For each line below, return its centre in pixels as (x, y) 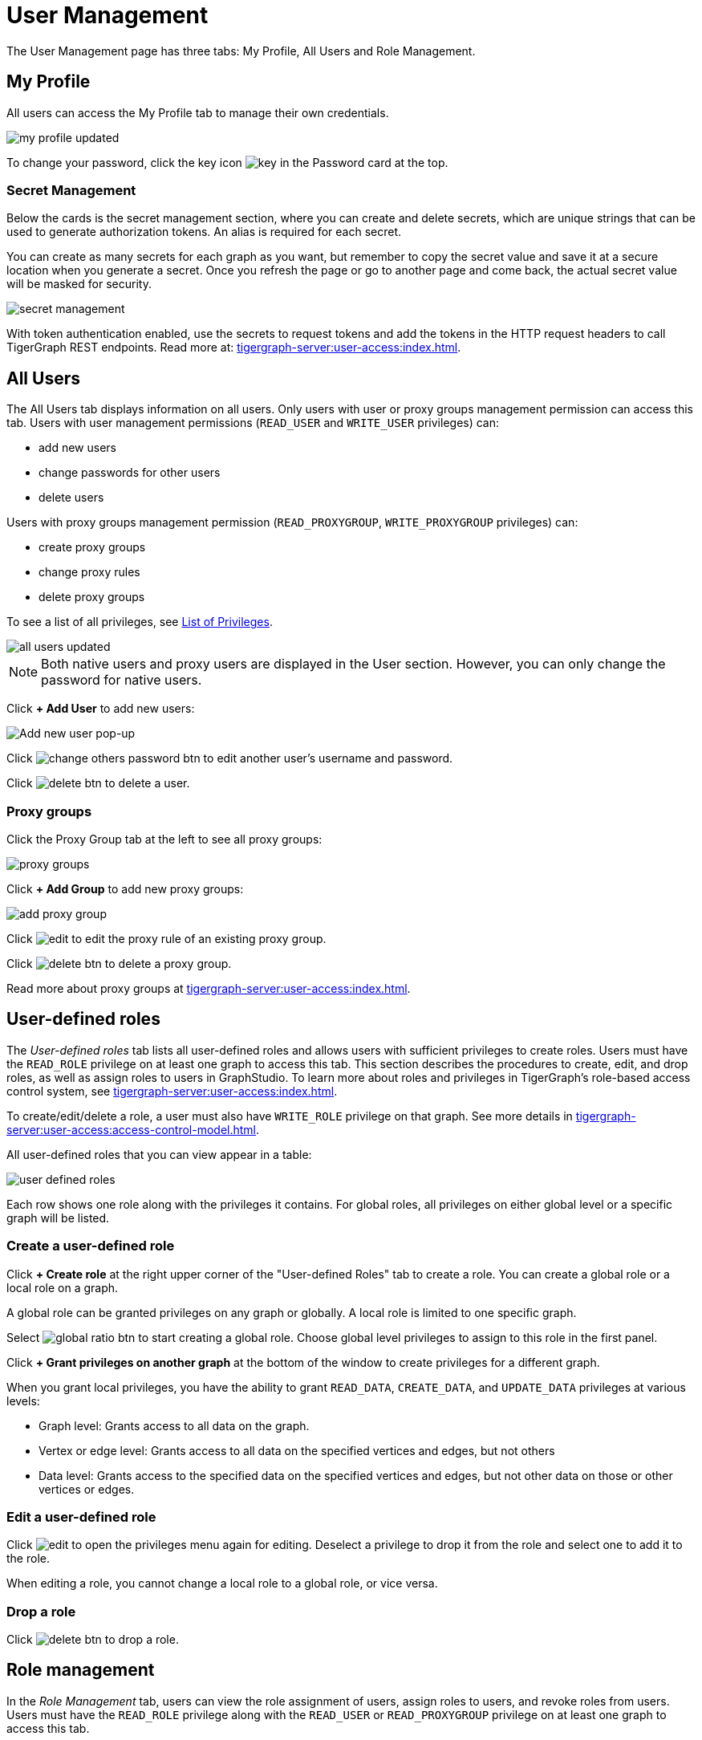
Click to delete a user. (98, 783)
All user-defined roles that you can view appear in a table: (159, 1154)
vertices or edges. (87, 1489)
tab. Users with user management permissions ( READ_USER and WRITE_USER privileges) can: (253, 423)
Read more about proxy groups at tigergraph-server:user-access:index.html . (209, 988)
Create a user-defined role (91, 1246)
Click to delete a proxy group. (119, 963)
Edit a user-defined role (81, 1516)
